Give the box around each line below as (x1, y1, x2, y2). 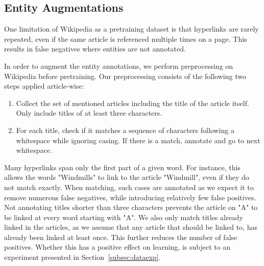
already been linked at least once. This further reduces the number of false (4, 231, 237, 242)
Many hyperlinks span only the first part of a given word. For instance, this (4, 162, 241, 172)
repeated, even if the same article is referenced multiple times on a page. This (4, 33, 247, 44)
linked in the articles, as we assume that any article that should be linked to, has (4, 222, 257, 232)
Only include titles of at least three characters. (16, 108, 162, 118)
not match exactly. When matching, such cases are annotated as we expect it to (4, 181, 254, 192)
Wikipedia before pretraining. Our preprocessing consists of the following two (4, 70, 246, 81)
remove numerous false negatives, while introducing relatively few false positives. (4, 192, 256, 202)
